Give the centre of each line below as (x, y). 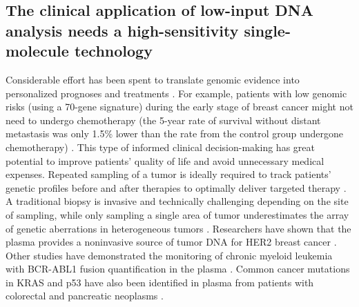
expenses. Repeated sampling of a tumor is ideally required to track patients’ (168, 174)
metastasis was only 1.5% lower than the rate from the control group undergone (174, 133)
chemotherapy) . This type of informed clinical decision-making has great (160, 147)
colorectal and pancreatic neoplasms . (85, 296)
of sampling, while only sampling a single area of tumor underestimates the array (177, 214)
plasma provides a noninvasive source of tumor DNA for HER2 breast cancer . (171, 242)
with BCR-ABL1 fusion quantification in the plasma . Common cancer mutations (178, 269)
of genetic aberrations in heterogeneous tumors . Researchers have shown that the (178, 228)
